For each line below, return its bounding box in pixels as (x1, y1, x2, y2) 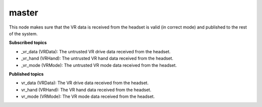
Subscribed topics (9, 40, 47, 46)
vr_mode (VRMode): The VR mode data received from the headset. (21, 93, 155, 99)
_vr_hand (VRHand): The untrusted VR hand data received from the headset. (21, 56, 174, 61)
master (9, 7, 38, 18)
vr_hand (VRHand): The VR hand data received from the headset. (21, 87, 151, 92)
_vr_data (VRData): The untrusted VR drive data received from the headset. (21, 48, 171, 54)
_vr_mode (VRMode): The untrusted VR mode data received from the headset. (21, 62, 177, 68)
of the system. (9, 31, 38, 36)
